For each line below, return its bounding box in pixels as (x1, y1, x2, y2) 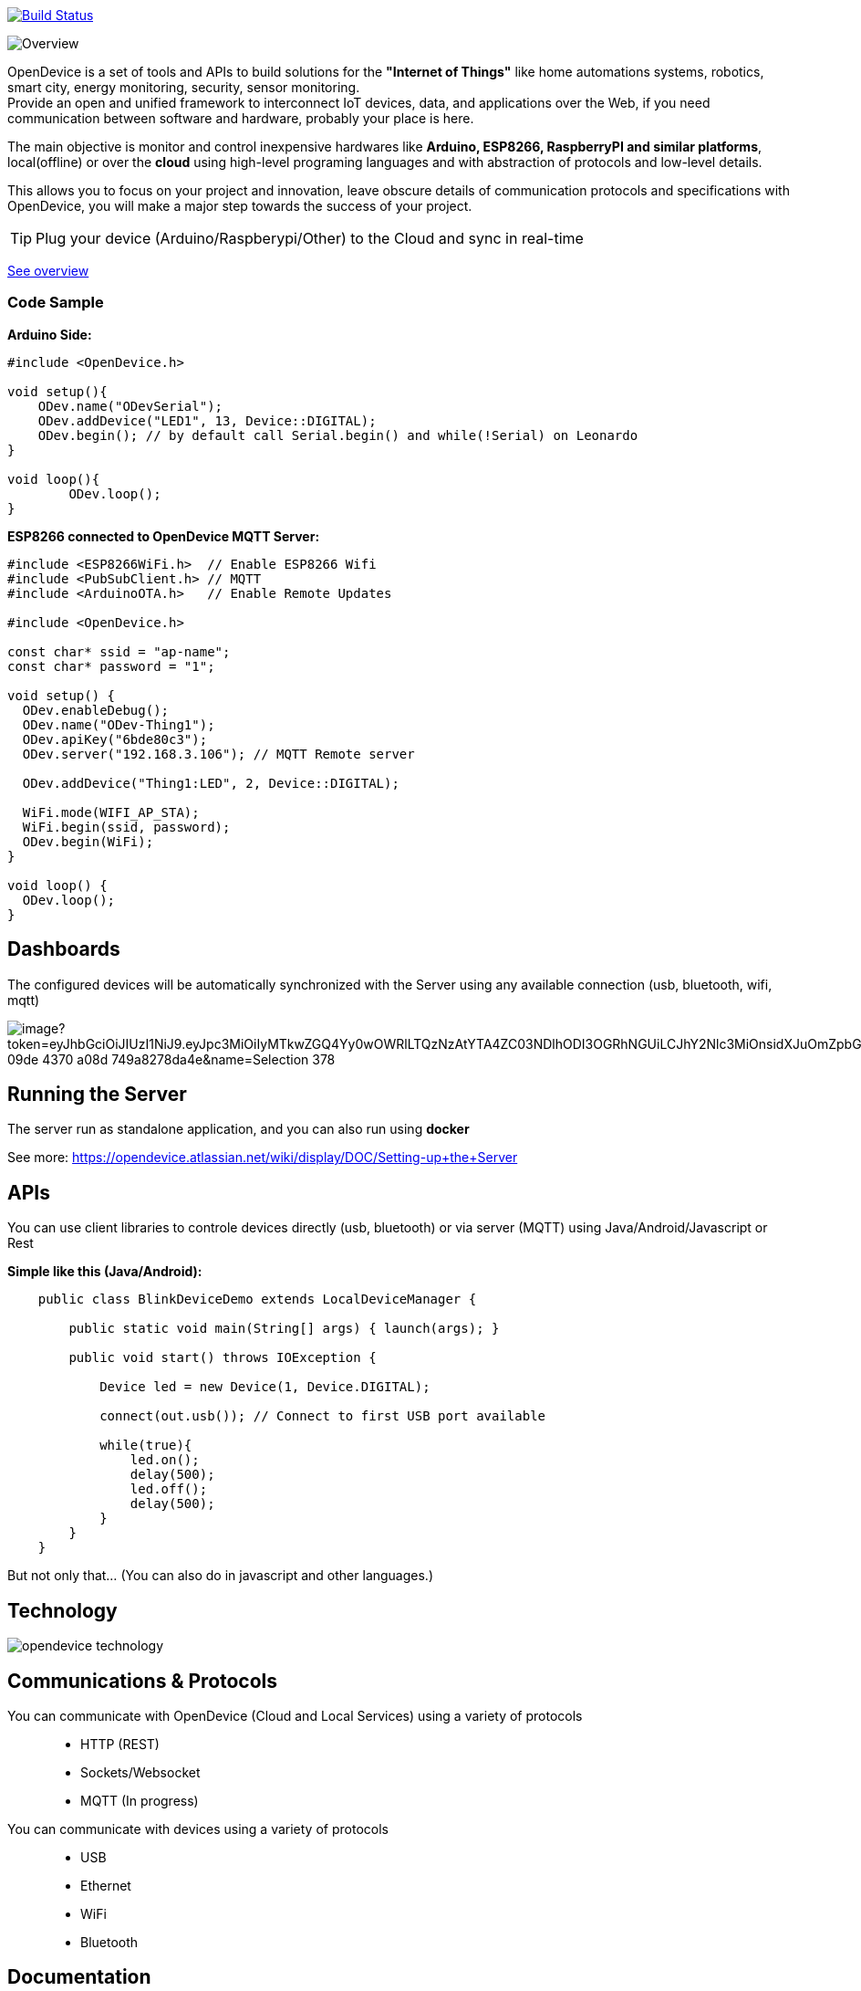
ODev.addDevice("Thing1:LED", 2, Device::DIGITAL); (22, 775, 399, 791)
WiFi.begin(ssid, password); (22, 819, 231, 834)
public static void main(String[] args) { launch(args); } (68, 1321, 500, 1336)
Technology (7, 1598, 118, 1622)
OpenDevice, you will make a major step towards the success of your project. (7, 198, 472, 214)
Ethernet (80, 1877, 131, 1893)
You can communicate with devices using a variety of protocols (7, 1820, 389, 1837)
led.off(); (130, 1482, 208, 1497)
